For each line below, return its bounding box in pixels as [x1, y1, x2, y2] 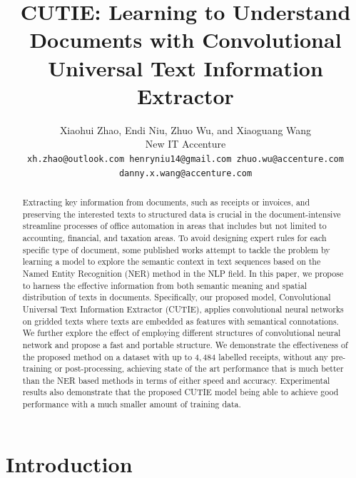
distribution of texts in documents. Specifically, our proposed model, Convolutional [22, 291, 331, 303]
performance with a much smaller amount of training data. [22, 398, 241, 410]
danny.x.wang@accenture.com [118, 168, 253, 178]
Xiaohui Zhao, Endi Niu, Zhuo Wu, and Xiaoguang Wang [59, 122, 312, 137]
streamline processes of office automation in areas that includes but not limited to [22, 220, 327, 232]
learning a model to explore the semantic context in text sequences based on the [22, 255, 321, 268]
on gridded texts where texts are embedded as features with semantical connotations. [22, 315, 339, 327]
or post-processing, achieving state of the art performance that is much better [54, 362, 344, 375]
